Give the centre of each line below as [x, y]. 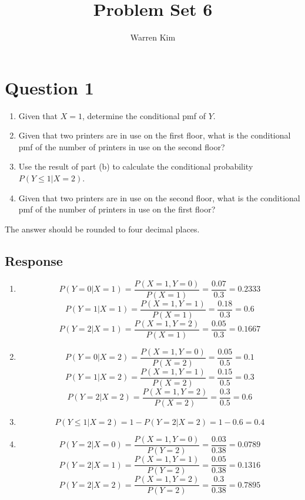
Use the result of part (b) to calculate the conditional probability [136, 166]
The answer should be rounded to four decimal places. [102, 229]
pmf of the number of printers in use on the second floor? [122, 146]
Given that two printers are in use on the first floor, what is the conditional [155, 135]
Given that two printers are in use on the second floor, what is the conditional [159, 197]
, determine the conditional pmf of [144, 115]
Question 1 [49, 87]
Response [34, 260]
